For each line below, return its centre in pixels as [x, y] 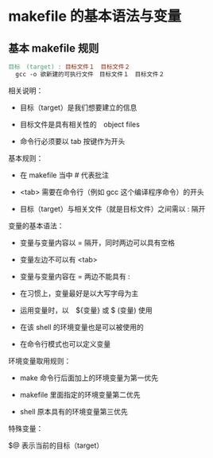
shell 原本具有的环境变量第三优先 [74, 411]
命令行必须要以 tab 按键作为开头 [72, 141]
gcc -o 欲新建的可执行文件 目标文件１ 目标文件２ [90, 74]
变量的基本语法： [36, 225]
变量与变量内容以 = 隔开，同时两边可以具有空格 [97, 243]
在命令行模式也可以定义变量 [65, 343]
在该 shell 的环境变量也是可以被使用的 [82, 327]
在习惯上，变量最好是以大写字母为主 [79, 293]
